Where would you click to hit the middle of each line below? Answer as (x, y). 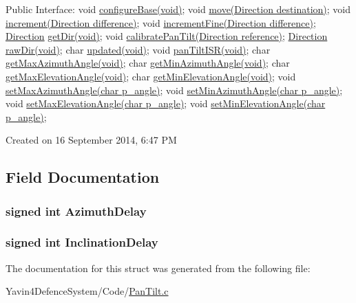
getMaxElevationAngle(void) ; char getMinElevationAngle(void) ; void (151, 76)
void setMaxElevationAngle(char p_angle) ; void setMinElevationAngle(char (166, 103)
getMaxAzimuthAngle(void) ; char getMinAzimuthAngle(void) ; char (148, 63)
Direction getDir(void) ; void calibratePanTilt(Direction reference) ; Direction (167, 36)
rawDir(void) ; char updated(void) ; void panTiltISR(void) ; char (138, 49)
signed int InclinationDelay (82, 242)
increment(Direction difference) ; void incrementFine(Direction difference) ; (161, 22)
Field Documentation (83, 177)
